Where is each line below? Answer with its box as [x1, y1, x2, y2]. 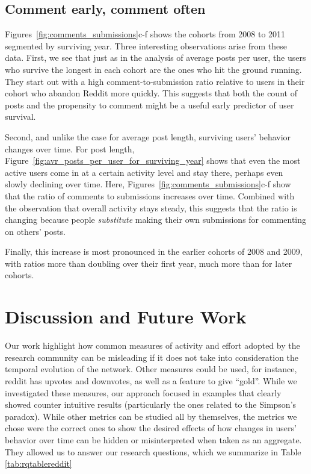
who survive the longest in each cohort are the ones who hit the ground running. [5, 63, 302, 75]
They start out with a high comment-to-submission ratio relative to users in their [5, 75, 305, 87]
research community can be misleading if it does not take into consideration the [5, 351, 299, 363]
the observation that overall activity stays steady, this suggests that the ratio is [5, 201, 297, 214]
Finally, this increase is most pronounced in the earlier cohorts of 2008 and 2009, [5, 245, 303, 258]
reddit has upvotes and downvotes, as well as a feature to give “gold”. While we [5, 374, 297, 387]
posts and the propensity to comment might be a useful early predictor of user [5, 98, 294, 111]
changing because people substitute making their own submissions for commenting [5, 213, 307, 226]
